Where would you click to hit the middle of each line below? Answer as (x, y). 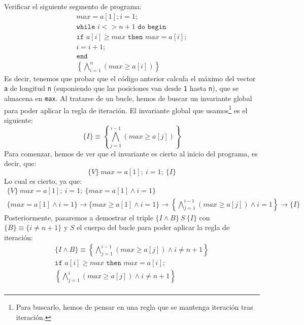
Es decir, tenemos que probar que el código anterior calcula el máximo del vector (130, 78)
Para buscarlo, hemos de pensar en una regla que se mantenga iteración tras (134, 307)
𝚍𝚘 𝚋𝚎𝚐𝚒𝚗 (152, 27)
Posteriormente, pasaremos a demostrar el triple (79, 217)
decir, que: (20, 163)
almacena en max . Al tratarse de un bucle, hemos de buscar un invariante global (128, 98)
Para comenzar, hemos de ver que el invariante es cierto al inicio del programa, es (131, 153)
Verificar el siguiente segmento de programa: (73, 6)
